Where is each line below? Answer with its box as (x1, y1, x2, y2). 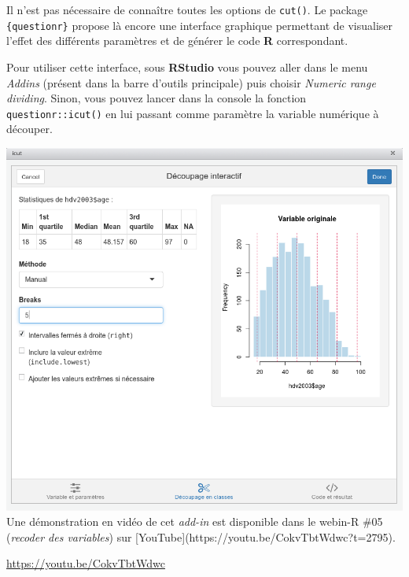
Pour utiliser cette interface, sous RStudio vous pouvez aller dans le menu (6, 58, 368, 75)
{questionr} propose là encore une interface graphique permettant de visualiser (6, 17, 393, 33)
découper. (6, 120, 53, 137)
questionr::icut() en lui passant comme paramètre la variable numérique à (6, 105, 379, 121)
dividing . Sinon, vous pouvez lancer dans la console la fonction (6, 90, 307, 106)
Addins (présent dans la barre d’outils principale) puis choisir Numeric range (6, 74, 376, 91)
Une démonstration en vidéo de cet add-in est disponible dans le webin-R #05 (6, 513, 383, 530)
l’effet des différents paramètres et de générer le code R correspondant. (6, 32, 348, 49)
